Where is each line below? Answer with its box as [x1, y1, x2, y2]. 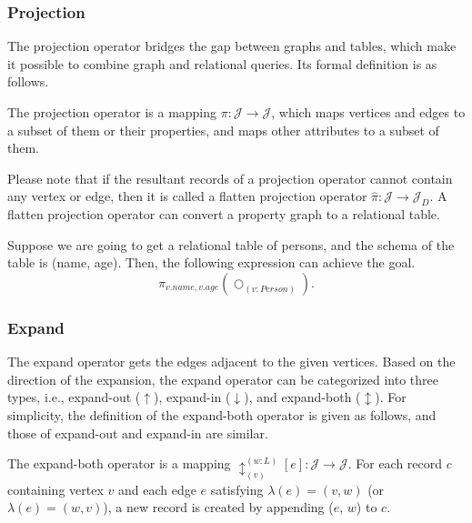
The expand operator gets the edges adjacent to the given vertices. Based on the [7, 352, 456, 371]
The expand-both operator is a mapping [7, 454, 231, 473]
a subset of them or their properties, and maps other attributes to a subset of [7, 120, 439, 139]
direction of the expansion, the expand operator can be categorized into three [7, 369, 438, 388]
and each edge [117, 479, 196, 498]
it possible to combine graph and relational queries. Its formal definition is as [7, 54, 437, 73]
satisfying [210, 479, 264, 498]
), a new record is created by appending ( [103, 498, 334, 517]
